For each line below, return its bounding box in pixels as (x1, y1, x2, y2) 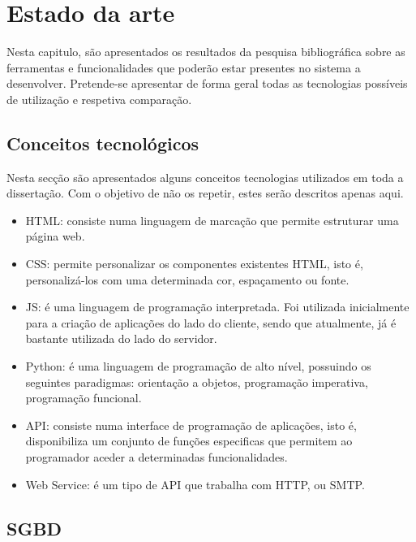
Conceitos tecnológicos (6, 130, 199, 155)
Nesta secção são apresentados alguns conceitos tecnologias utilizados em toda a (6, 168, 404, 185)
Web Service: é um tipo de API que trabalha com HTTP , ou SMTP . (25, 475, 365, 492)
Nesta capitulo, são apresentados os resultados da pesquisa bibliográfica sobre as (6, 43, 405, 60)
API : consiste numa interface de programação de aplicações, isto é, (25, 416, 357, 433)
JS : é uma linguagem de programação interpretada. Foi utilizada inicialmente (25, 298, 410, 315)
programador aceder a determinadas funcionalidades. (25, 449, 288, 466)
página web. (25, 228, 85, 245)
